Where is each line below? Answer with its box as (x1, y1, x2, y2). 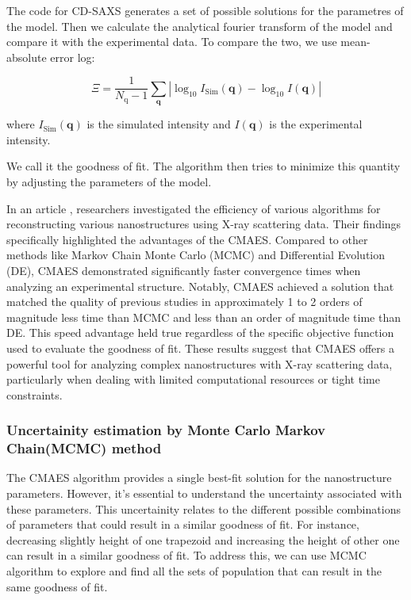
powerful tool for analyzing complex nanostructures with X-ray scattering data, (6, 355, 393, 372)
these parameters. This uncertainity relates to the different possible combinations (6, 500, 401, 517)
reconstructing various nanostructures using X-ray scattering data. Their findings (6, 216, 401, 232)
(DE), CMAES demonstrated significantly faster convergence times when (6, 262, 361, 278)
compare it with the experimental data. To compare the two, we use (6, 33, 337, 50)
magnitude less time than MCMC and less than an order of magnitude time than (6, 308, 401, 325)
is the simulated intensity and (86, 116, 231, 132)
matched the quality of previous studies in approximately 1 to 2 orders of (6, 293, 363, 310)
